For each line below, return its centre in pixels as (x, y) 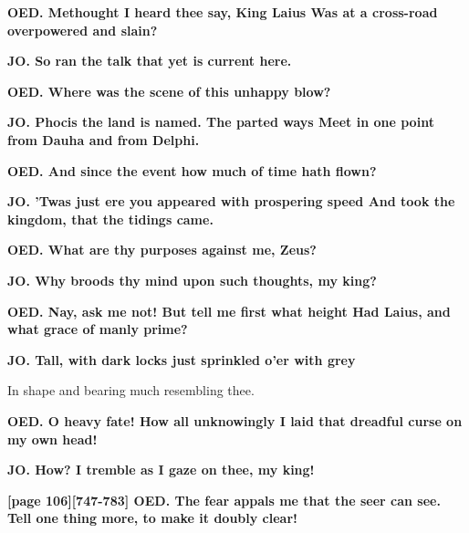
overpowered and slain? (83, 30)
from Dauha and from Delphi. (104, 139)
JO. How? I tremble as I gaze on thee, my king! (161, 470)
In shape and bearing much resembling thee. (131, 390)
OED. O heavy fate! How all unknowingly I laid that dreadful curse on (235, 420)
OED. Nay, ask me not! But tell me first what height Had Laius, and (229, 311)
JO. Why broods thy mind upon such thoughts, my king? (192, 280)
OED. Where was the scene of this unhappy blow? (169, 91)
